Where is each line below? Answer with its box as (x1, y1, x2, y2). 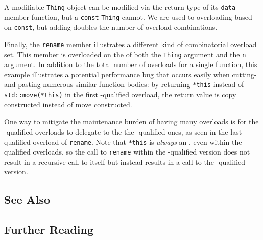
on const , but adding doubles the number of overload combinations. (4, 21, 218, 32)
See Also (4, 191, 51, 207)
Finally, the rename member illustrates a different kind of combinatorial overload (4, 38, 257, 49)
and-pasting (4, 79, 41, 90)
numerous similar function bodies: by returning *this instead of (43, 79, 244, 90)
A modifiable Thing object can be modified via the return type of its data (4, 2, 236, 12)
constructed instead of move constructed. (4, 99, 132, 110)
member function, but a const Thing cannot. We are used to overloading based (4, 11, 252, 22)
